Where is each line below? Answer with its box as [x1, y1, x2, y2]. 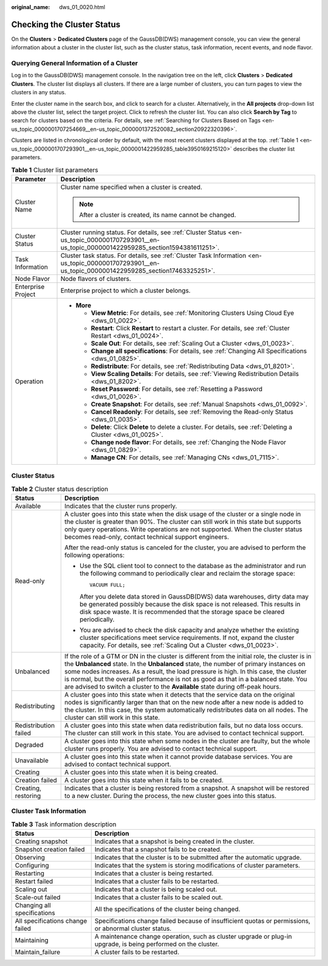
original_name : [11, 4, 50, 10]
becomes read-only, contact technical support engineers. [64, 532, 230, 541]
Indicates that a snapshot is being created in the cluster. [94, 837, 255, 846]
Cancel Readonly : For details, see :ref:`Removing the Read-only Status [91, 408, 294, 416]
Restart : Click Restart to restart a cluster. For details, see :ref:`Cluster [91, 324, 290, 332]
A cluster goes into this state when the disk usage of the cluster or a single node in [64, 510, 301, 518]
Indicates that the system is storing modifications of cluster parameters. [94, 861, 301, 869]
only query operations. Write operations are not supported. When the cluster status [64, 525, 303, 533]
